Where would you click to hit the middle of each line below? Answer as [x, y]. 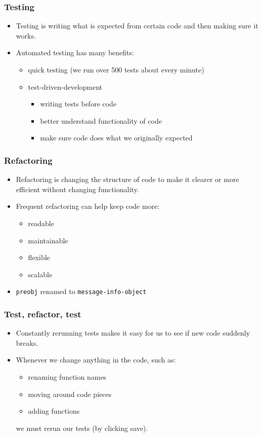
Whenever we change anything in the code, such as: [96, 360]
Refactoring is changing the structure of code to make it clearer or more [127, 179]
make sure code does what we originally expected [116, 138]
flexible [39, 257]
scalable [40, 274]
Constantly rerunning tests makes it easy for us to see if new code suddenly [133, 333]
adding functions [54, 411]
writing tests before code [78, 104]
